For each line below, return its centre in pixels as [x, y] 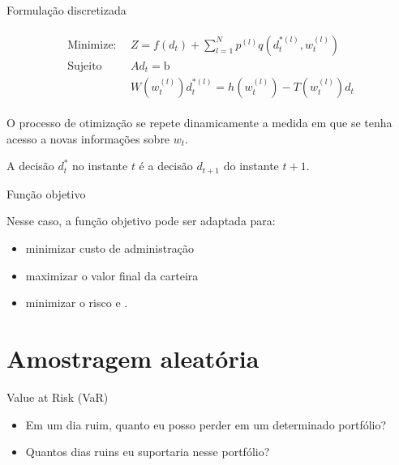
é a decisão [166, 166]
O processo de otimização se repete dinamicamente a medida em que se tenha [199, 123]
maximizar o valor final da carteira [112, 275]
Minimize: [92, 45]
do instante [251, 166]
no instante [100, 166]
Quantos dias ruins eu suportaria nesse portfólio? [148, 452]
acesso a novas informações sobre [88, 138]
